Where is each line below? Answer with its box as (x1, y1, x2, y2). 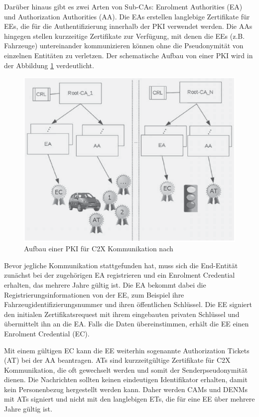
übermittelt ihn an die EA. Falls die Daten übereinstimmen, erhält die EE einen (4, 318, 249, 329)
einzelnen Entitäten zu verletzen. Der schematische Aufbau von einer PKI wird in (4, 50, 253, 60)
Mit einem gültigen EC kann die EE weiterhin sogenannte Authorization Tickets (4, 345, 250, 355)
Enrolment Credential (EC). (4, 328, 90, 338)
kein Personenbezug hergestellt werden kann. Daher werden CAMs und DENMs (4, 384, 248, 394)
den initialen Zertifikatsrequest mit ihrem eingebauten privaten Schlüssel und (4, 309, 240, 319)
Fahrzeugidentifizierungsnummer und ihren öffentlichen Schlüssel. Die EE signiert (4, 299, 252, 310)
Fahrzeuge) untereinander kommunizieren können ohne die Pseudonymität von (4, 40, 244, 51)
